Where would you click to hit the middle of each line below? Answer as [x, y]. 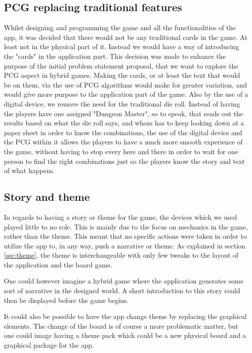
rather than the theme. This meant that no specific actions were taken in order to [125, 236]
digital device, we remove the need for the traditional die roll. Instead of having [122, 103]
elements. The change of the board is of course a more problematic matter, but [121, 326]
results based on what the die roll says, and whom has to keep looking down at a [124, 123]
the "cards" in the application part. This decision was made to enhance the [115, 56]
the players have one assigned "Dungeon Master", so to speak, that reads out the [124, 113]
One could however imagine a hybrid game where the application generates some [124, 281]
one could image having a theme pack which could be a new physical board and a [125, 335]
